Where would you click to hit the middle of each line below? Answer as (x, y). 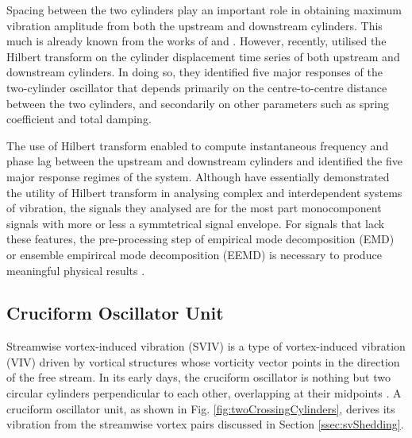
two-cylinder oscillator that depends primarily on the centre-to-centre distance (197, 87)
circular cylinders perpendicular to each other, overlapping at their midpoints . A (204, 393)
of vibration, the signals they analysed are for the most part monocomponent (194, 208)
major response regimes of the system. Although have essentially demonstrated (198, 176)
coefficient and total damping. (79, 119)
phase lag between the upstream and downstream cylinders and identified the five (204, 161)
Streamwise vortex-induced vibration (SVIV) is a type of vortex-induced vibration (206, 346)
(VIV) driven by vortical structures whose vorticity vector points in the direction (203, 361)
